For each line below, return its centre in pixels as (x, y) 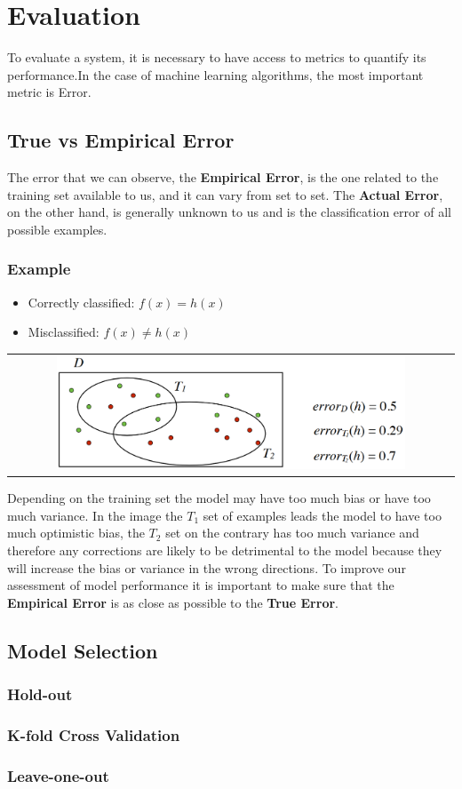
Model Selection (83, 650)
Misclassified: (64, 332)
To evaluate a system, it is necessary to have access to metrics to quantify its (217, 57)
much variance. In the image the (95, 515)
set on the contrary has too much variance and (292, 533)
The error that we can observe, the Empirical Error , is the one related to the (223, 177)
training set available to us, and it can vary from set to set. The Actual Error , (225, 194)
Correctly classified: (81, 302)
